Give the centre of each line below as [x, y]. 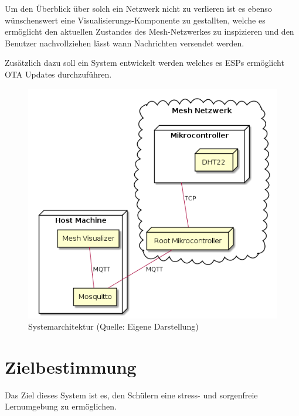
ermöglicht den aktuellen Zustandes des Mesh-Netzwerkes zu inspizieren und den [149, 31]
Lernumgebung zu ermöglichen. [61, 406]
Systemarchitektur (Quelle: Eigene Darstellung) [113, 326]
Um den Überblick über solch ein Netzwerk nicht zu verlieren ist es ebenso [138, 8]
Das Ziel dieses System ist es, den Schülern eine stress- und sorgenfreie [131, 395]
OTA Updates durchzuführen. [58, 74]
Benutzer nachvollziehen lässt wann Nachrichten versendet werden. [125, 43]
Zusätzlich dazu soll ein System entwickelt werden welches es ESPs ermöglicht [145, 63]
